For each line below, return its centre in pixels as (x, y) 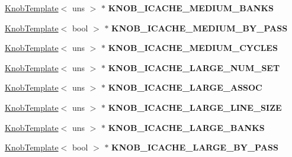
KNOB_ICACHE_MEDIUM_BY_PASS (200, 28)
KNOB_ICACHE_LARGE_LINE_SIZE (195, 107)
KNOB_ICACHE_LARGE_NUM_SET (194, 67)
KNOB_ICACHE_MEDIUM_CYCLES (193, 48)
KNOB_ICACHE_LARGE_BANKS (186, 127)
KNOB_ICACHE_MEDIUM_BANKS (191, 8)
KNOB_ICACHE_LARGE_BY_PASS (195, 147)
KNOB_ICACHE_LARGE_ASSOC (185, 87)
